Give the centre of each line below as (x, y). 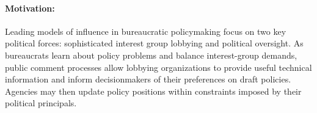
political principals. (41, 103)
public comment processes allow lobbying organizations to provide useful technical (158, 67)
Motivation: (30, 8)
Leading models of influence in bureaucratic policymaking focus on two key (146, 31)
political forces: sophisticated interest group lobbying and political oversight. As (154, 43)
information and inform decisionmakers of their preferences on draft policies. (148, 79)
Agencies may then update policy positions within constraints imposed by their (153, 91)
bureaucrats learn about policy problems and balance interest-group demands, (151, 55)
